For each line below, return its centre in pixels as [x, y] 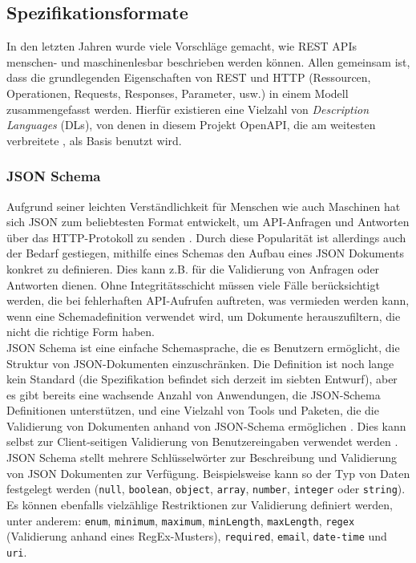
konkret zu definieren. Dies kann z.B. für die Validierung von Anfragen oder [193, 268]
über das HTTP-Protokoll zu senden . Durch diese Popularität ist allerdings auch [206, 237]
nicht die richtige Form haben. [81, 332]
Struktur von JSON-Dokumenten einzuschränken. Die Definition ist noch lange [200, 363]
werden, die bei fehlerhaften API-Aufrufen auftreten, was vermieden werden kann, [208, 300]
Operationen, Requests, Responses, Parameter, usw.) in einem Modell [178, 93]
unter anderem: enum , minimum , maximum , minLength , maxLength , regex [181, 520]
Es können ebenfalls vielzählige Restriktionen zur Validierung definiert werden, [200, 504]
